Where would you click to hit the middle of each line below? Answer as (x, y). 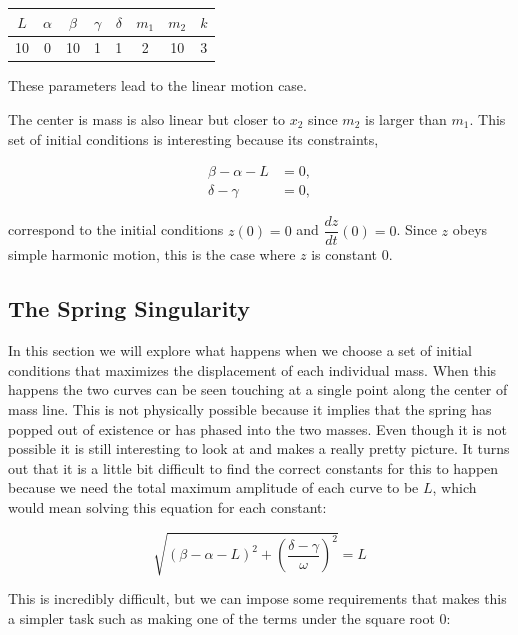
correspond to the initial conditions (116, 229)
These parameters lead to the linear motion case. (157, 85)
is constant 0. (352, 254)
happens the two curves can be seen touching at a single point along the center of (258, 389)
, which (454, 487)
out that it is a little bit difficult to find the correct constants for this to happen (253, 467)
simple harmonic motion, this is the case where (152, 254)
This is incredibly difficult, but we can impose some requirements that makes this (257, 598)
